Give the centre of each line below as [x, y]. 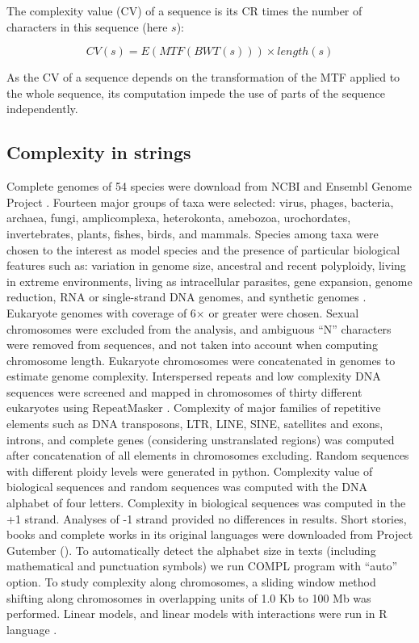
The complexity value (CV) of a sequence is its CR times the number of [184, 11]
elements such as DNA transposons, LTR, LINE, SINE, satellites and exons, [195, 424]
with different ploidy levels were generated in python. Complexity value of [190, 471]
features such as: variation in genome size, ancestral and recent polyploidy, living [206, 265]
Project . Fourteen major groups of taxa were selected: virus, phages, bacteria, [200, 202]
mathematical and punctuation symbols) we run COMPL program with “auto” [202, 566]
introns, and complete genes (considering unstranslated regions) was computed [201, 439]
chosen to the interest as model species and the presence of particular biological [203, 249]
